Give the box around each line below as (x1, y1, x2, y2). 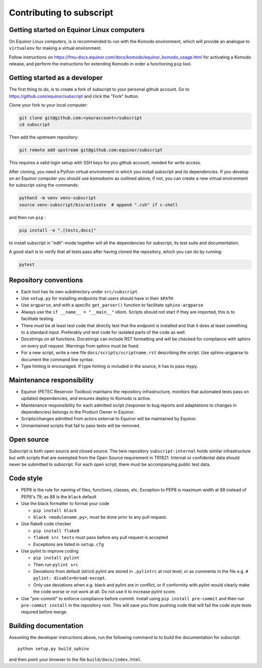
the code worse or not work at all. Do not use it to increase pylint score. (33, 589, 177, 595)
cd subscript (19, 122, 50, 127)
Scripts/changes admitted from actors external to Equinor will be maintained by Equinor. (21, 416, 197, 422)
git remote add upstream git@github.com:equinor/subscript (19, 147, 163, 153)
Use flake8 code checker (21, 521, 71, 527)
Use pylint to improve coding (21, 548, 79, 554)
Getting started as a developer (9, 74, 103, 82)
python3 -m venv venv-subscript (19, 195, 97, 201)
